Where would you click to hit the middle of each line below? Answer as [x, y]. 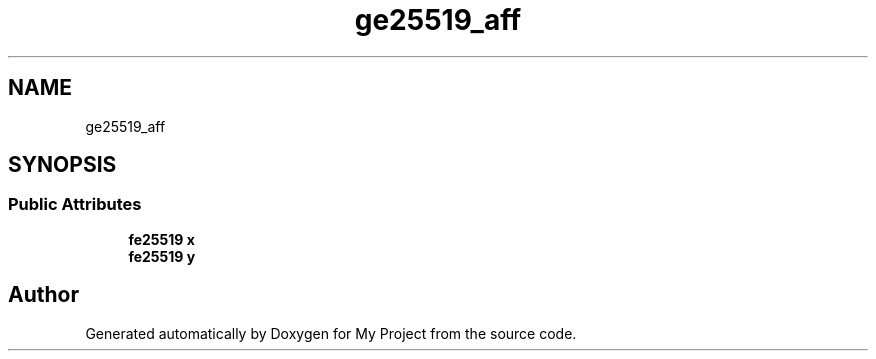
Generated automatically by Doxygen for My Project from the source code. [331, 333]
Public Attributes [75, 204]
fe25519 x [161, 239]
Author [43, 295]
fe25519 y [162, 256]
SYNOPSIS [62, 165]
